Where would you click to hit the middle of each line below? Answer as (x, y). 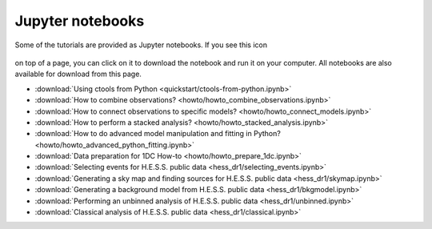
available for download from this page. (78, 74)
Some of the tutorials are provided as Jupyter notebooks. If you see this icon (141, 45)
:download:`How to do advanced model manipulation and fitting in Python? (158, 134)
